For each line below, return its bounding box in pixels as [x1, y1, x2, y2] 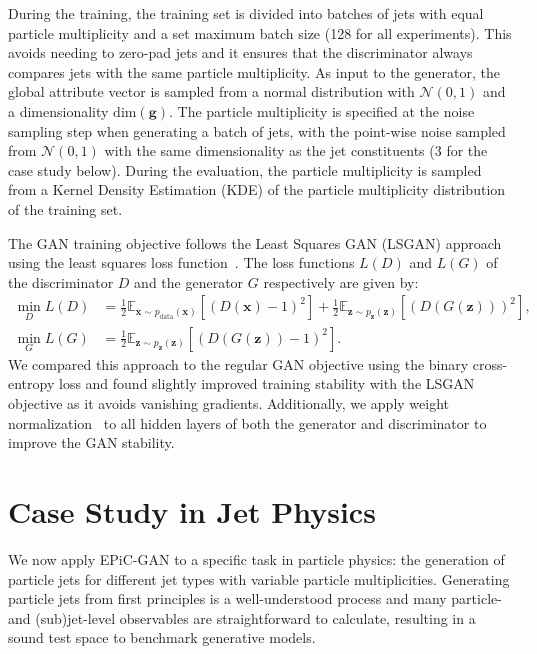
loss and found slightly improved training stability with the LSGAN [58, 373, 475, 394]
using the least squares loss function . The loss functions [8, 252, 355, 273]
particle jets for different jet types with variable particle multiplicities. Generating [8, 568, 510, 589]
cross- [472, 353, 508, 374]
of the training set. [8, 198, 123, 219]
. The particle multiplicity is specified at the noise [168, 100, 475, 121]
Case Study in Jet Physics [8, 490, 376, 531]
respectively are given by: [263, 271, 419, 292]
